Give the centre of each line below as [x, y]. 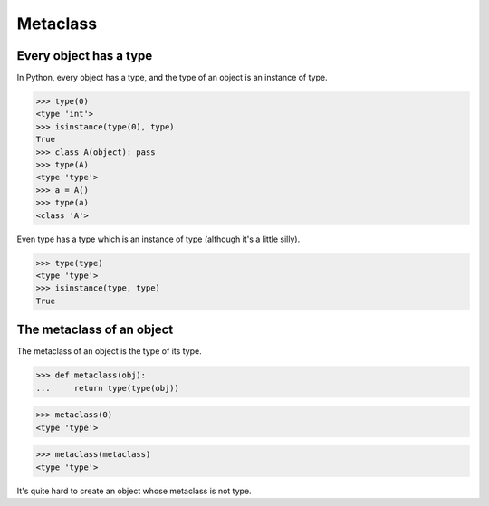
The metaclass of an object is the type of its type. [110, 351]
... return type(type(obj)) [108, 388]
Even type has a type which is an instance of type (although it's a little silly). [158, 239]
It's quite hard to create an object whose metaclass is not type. [134, 491]
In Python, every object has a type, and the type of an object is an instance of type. [172, 78]
